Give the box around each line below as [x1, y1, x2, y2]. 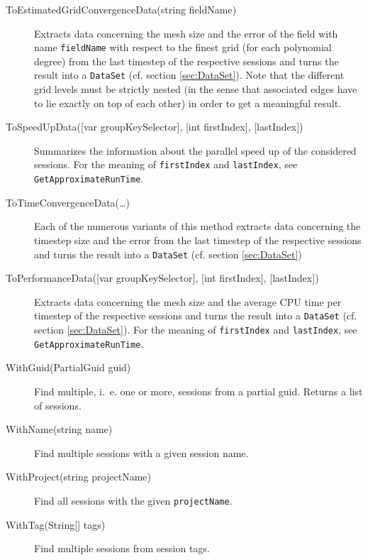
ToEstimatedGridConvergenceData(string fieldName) [6, 2, 237, 16]
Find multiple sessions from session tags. [34, 541, 210, 556]
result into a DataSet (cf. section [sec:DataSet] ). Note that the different [34, 67, 345, 82]
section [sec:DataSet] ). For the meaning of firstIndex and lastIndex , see [34, 322, 357, 337]
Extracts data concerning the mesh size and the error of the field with [34, 26, 338, 40]
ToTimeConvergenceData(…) [6, 194, 130, 209]
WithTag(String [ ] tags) [6, 517, 106, 532]
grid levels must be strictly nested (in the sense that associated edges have [34, 82, 357, 97]
